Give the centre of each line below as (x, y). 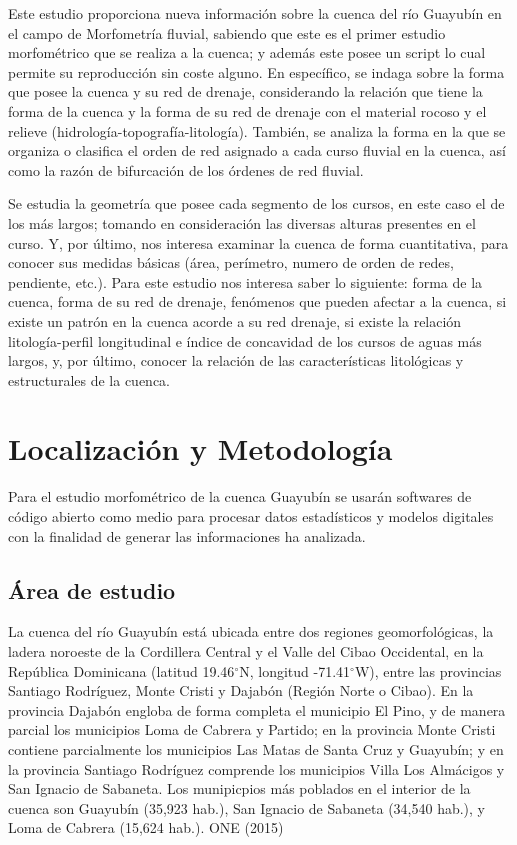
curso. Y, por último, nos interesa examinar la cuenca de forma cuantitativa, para (258, 242)
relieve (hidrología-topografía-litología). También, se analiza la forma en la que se (257, 130)
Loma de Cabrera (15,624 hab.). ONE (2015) (146, 827)
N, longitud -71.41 (295, 670)
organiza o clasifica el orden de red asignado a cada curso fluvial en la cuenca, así (257, 150)
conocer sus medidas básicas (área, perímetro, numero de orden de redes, (231, 262)
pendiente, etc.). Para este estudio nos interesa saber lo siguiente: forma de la (245, 281)
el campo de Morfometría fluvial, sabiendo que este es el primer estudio (227, 32)
